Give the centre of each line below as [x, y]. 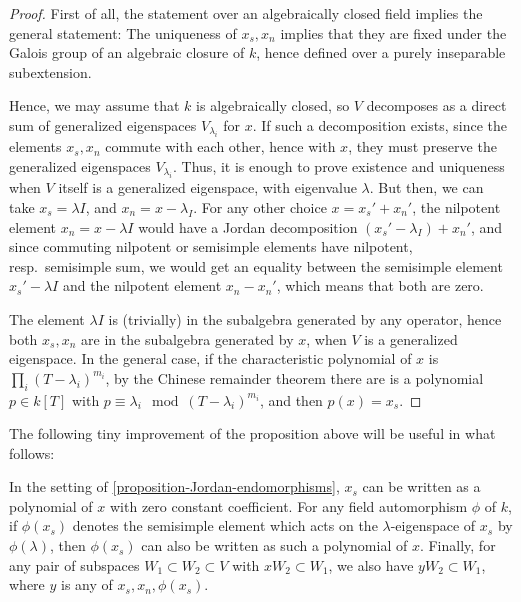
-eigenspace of [433, 525]
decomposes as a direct [436, 105]
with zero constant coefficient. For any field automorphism [288, 505]
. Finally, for [457, 545]
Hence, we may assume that [94, 105]
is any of [87, 584]
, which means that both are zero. [380, 285]
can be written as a [421, 486]
